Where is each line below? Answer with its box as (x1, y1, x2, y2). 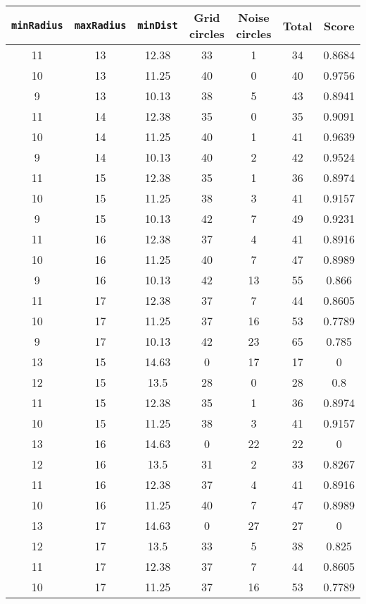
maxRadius (74, 20, 127, 31)
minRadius (11, 20, 63, 31)
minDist (137, 20, 178, 31)
